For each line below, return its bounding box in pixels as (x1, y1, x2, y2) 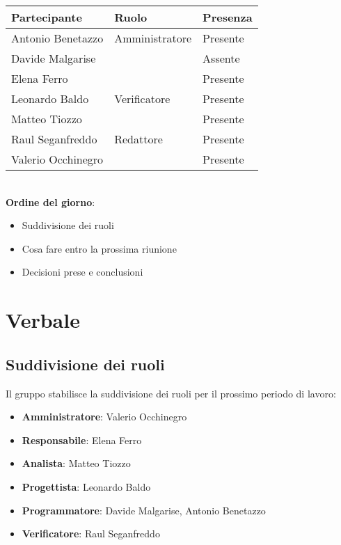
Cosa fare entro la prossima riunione (22, 241, 177, 255)
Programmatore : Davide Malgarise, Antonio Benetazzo (22, 503, 266, 517)
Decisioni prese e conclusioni (22, 264, 143, 279)
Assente (203, 50, 240, 66)
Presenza (203, 9, 253, 25)
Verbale (6, 306, 80, 334)
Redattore (114, 131, 163, 147)
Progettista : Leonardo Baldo (22, 479, 151, 493)
